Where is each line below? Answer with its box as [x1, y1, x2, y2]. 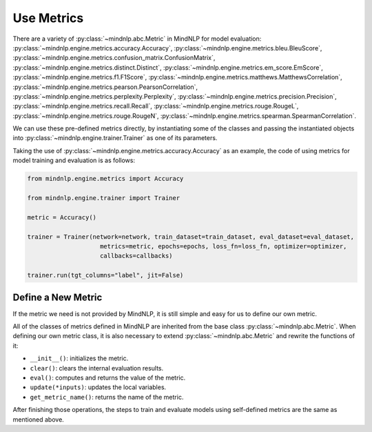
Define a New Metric [12, 291, 103, 303]
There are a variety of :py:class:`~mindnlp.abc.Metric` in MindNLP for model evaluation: [12, 35, 262, 43]
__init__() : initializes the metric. [30, 354, 129, 362]
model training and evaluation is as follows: [12, 156, 136, 165]
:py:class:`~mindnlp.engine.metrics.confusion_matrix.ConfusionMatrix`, [12, 54, 216, 62]
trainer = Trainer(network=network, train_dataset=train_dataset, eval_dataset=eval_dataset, [27, 233, 355, 241]
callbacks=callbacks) [100, 252, 173, 260]
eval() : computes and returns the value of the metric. [30, 373, 186, 382]
